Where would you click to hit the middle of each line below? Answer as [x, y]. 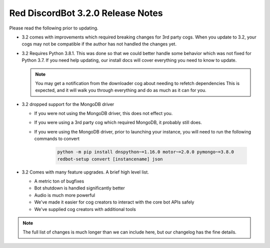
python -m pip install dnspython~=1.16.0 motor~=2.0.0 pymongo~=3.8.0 [146, 152]
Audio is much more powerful [64, 195]
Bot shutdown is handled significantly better [79, 188]
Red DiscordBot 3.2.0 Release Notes [86, 13]
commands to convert [57, 139]
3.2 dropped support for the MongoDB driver [68, 104]
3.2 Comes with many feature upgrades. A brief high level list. [85, 172]
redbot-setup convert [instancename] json [110, 159]
